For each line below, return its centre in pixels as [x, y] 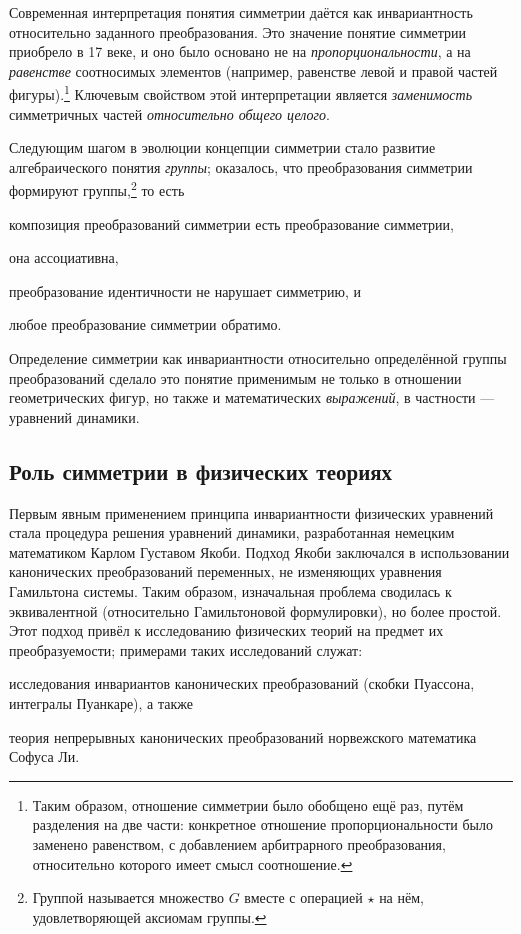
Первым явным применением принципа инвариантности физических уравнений [251, 512]
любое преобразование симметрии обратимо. [145, 324]
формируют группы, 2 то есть [97, 189]
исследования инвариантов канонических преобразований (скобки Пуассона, [242, 683]
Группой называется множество [128, 897]
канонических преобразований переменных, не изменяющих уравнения [225, 571]
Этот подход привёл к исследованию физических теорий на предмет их [226, 630]
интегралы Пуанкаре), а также [101, 702]
